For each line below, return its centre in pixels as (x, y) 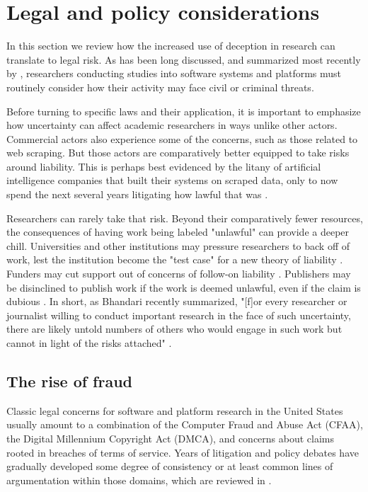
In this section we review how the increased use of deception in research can (171, 46)
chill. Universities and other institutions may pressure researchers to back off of (178, 245)
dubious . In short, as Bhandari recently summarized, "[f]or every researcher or (177, 301)
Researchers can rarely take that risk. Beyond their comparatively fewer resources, (185, 218)
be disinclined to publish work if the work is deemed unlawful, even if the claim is (184, 287)
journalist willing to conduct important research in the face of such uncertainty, (179, 315)
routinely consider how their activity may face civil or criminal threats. (160, 87)
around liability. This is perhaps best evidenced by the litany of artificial (164, 166)
